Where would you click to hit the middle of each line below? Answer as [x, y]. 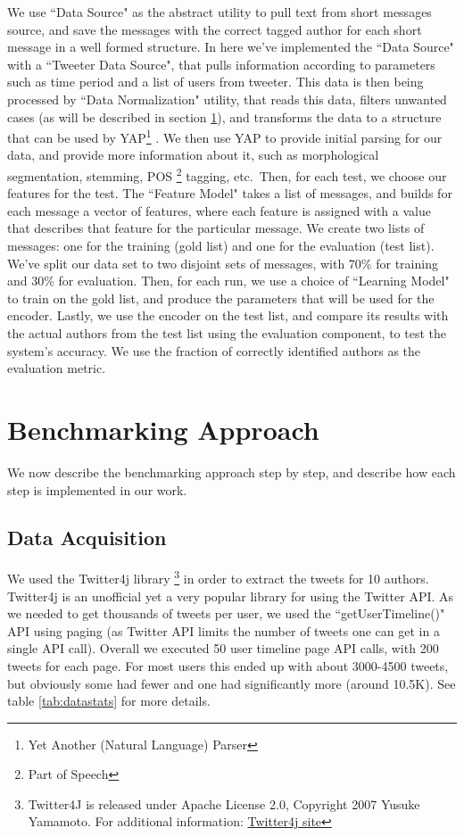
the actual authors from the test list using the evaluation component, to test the [227, 333]
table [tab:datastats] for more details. [109, 701]
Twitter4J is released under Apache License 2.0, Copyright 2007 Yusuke [224, 803]
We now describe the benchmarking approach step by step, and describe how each [232, 472]
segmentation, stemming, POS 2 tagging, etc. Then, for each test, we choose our [227, 174]
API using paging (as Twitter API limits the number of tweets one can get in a [224, 630]
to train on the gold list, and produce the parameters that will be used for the [221, 298]
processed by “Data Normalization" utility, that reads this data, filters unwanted [227, 99]
